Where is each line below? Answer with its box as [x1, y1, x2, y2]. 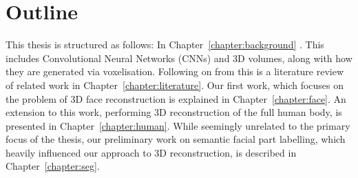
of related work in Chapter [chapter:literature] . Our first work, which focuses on [6, 77, 344, 92]
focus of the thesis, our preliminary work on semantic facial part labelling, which [6, 132, 346, 146]
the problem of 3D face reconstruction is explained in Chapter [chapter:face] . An [6, 91, 346, 106]
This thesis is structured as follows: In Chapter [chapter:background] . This [6, 37, 324, 52]
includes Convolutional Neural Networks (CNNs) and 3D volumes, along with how [6, 50, 352, 65]
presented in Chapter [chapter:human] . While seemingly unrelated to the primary [6, 118, 350, 132]
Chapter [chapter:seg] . [6, 159, 100, 173]
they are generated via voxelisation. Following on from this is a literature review [6, 64, 344, 79]
